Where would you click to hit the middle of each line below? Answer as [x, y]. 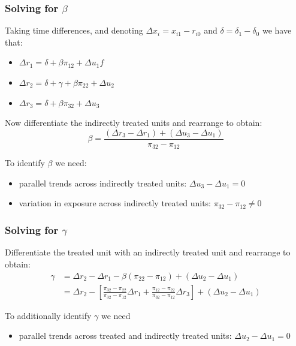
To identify [25, 163]
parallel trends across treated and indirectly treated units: [125, 336]
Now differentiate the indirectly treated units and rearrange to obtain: [134, 123]
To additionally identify [48, 315]
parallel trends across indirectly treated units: [103, 183]
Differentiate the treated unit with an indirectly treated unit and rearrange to [148, 252]
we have [277, 30]
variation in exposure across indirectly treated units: [115, 203]
